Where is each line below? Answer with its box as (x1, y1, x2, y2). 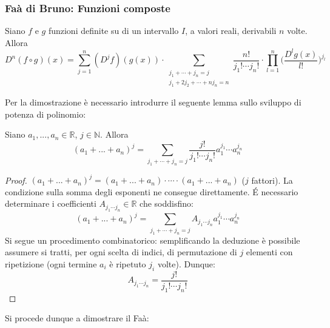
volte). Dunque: (157, 257, 215, 270)
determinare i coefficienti (5, 197, 96, 210)
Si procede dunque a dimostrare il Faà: (5, 312, 149, 324)
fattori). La (251, 173, 293, 186)
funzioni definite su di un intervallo (48, 24, 179, 37)
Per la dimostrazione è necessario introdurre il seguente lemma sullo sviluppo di (5, 96, 301, 109)
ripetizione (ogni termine (5, 257, 97, 270)
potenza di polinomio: (5, 107, 86, 120)
